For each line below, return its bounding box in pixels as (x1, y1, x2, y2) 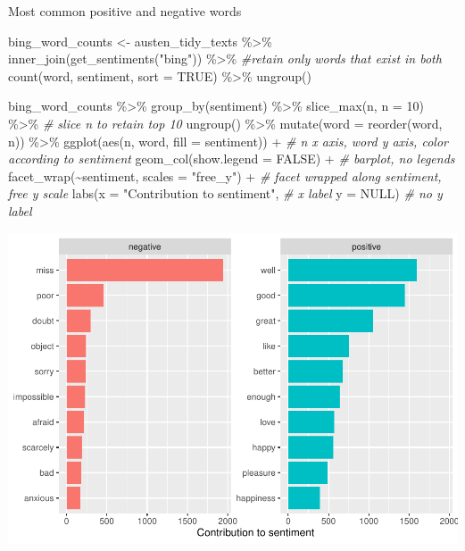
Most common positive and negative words (8, 2, 242, 20)
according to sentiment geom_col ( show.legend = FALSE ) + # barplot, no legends (8, 149, 455, 168)
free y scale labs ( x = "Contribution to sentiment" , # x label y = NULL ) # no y (8, 184, 443, 203)
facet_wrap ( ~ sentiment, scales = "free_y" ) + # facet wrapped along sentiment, (8, 166, 442, 185)
